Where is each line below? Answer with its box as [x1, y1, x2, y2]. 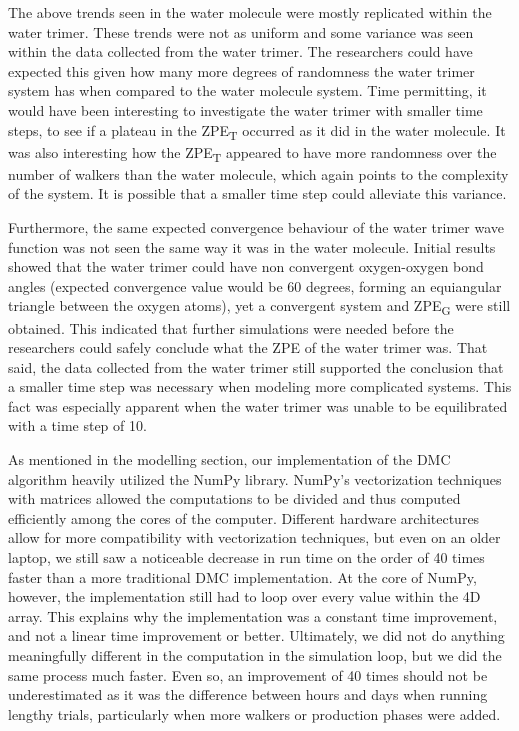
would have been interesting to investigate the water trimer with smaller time [8, 99, 483, 120]
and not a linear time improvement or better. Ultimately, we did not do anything [8, 625, 505, 646]
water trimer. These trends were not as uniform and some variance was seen [8, 21, 474, 42]
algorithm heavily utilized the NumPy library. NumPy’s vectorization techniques [8, 468, 502, 489]
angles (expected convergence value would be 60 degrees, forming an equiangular [8, 275, 502, 296]
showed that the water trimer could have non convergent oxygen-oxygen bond [8, 256, 484, 277]
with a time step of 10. [8, 415, 147, 436]
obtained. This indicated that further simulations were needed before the [8, 317, 454, 338]
